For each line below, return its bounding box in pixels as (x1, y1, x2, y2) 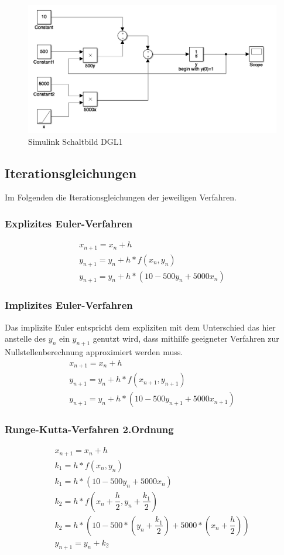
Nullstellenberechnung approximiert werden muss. (5, 345, 183, 357)
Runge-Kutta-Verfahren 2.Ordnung (5, 422, 174, 437)
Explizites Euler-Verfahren (5, 216, 133, 230)
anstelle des (5, 332, 46, 345)
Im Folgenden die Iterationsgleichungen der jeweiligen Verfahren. (5, 191, 237, 203)
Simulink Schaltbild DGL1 (28, 135, 123, 147)
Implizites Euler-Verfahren (5, 298, 133, 312)
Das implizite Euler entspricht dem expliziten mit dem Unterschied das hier (5, 321, 276, 333)
